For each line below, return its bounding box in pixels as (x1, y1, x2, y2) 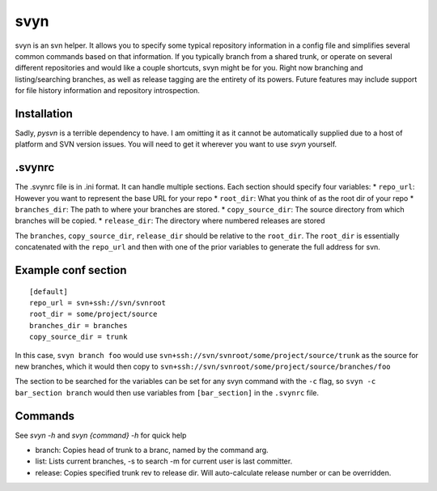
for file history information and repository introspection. (15, 86, 200, 96)
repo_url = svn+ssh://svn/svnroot (29, 298, 166, 308)
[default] (29, 287, 68, 296)
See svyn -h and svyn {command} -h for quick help (15, 430, 187, 440)
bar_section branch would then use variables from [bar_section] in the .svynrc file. (15, 387, 320, 397)
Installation (15, 106, 73, 121)
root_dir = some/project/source (29, 310, 158, 319)
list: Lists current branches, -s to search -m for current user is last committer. (35, 456, 293, 466)
